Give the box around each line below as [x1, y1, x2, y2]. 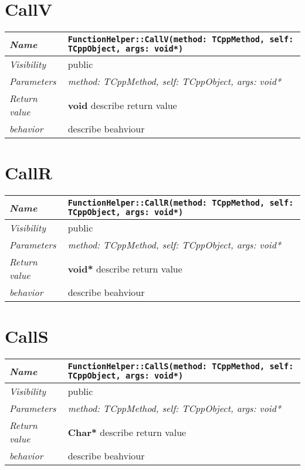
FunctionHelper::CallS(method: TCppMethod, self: [67, 362, 294, 372]
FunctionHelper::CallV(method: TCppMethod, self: [67, 35, 294, 45]
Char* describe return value [67, 425, 187, 439]
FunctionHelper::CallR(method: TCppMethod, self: [67, 198, 294, 208]
